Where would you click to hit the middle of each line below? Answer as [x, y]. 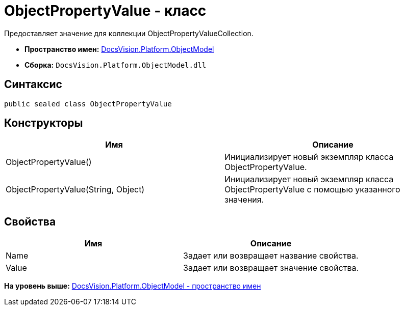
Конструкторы [44, 123]
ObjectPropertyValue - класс [105, 11]
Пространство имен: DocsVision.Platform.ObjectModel [119, 49]
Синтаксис [33, 84]
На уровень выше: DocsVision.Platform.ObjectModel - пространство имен [133, 286]
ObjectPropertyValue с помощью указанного [312, 190]
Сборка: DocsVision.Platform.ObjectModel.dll [116, 65]
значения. [244, 200]
